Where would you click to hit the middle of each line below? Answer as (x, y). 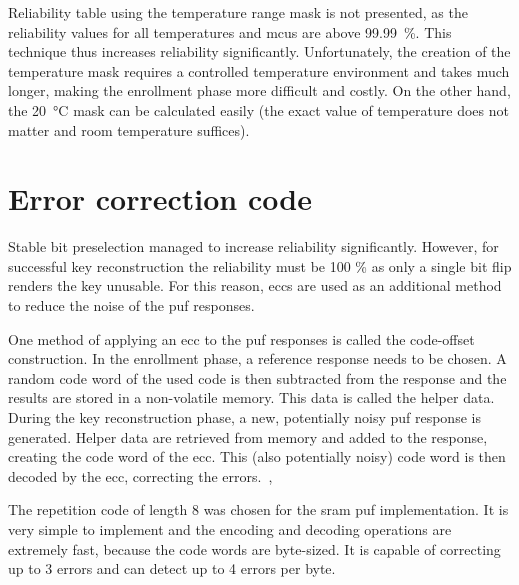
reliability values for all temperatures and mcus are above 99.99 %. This (230, 31)
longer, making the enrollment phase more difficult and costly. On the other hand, (259, 90)
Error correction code (160, 198)
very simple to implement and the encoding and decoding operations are (230, 529)
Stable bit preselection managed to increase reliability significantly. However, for (253, 246)
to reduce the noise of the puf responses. (131, 305)
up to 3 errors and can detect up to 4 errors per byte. (172, 568)
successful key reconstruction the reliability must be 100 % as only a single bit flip (260, 265)
